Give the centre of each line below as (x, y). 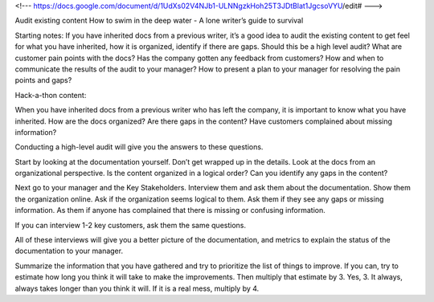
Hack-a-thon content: (51, 95)
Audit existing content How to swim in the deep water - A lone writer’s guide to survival (159, 21)
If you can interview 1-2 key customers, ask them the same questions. (131, 225)
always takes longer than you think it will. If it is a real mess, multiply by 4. (137, 288)
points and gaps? (43, 80)
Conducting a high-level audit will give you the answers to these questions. (139, 147)
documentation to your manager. (69, 251)
